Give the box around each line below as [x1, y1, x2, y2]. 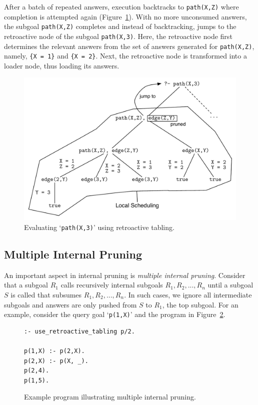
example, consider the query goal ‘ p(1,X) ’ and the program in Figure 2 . [4, 309, 225, 319]
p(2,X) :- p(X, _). [24, 357, 88, 364]
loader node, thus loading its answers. [4, 60, 119, 70]
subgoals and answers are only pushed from [4, 299, 137, 309]
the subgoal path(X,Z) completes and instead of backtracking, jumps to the [4, 21, 236, 31]
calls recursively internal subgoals [60, 279, 163, 290]
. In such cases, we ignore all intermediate [124, 289, 252, 299]
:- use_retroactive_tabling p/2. [24, 327, 135, 335]
